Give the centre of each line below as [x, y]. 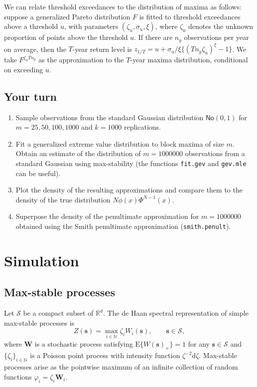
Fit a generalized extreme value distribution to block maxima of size [120, 143]
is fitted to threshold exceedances [190, 16]
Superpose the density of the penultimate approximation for [107, 216]
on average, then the [35, 49]
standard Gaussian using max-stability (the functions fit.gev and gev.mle [131, 163]
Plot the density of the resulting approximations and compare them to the [129, 190]
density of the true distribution [63, 199]
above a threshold [31, 26]
